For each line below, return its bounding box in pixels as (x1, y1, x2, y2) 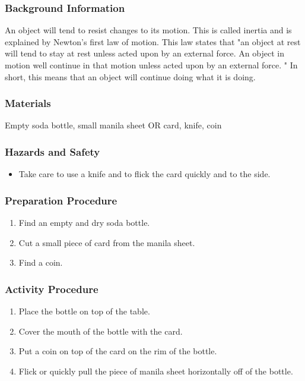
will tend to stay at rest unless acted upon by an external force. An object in (5, 47, 284, 59)
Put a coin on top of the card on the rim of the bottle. (18, 345, 217, 357)
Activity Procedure (5, 281, 99, 296)
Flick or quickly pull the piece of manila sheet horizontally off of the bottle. (18, 364, 293, 377)
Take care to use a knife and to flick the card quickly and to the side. (18, 168, 271, 180)
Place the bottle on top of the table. (18, 305, 150, 317)
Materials (5, 96, 51, 111)
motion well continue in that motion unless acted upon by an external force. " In (5, 59, 298, 71)
